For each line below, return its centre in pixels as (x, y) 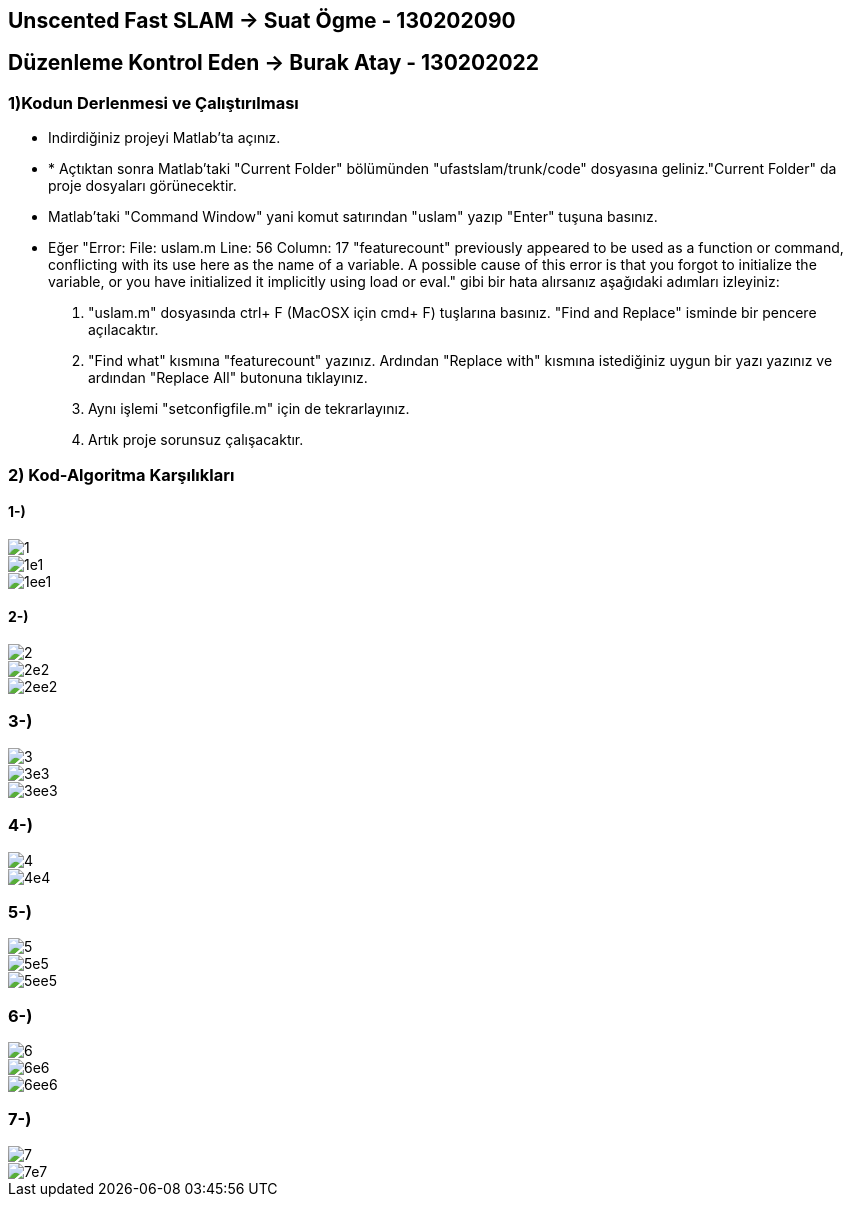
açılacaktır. (123, 330)
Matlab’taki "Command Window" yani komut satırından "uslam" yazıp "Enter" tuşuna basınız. (353, 217)
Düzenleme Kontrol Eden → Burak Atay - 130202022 (274, 63)
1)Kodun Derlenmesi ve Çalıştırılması (153, 102)
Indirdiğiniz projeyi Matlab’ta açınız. (164, 138)
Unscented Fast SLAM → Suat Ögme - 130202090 (262, 20)
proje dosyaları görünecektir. (142, 186)
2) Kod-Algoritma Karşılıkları (121, 474)
